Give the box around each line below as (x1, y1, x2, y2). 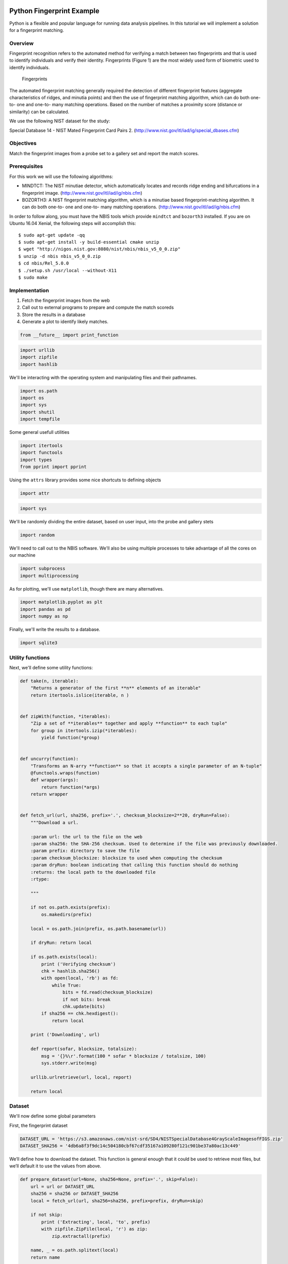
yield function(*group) (41, 735, 100, 741)
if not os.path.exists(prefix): (30, 905, 111, 910)
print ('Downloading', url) (30, 1032, 100, 1037)
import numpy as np (20, 613, 68, 619)
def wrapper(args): (30, 777, 79, 783)
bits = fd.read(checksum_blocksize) (62, 989, 153, 996)
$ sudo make (18, 275, 48, 280)
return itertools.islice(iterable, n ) (30, 692, 130, 698)
